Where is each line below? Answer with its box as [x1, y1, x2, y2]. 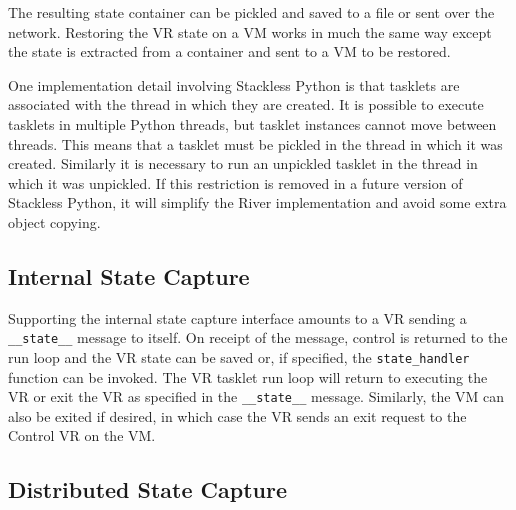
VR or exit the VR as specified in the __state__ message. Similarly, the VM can [8, 386, 505, 407]
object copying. [8, 211, 101, 232]
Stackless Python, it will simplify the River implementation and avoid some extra [8, 192, 507, 213]
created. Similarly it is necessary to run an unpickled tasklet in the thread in [8, 153, 478, 174]
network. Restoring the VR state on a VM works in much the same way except [8, 21, 492, 42]
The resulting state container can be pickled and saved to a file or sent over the [8, 2, 495, 22]
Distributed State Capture [8, 474, 288, 505]
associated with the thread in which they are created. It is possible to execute [8, 94, 484, 115]
